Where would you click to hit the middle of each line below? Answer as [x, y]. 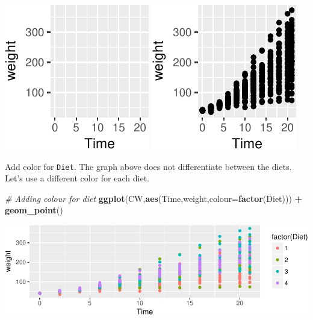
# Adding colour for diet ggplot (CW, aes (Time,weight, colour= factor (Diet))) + [154, 198]
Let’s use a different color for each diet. [77, 178]
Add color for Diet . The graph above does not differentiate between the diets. [148, 166]
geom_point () [34, 210]
